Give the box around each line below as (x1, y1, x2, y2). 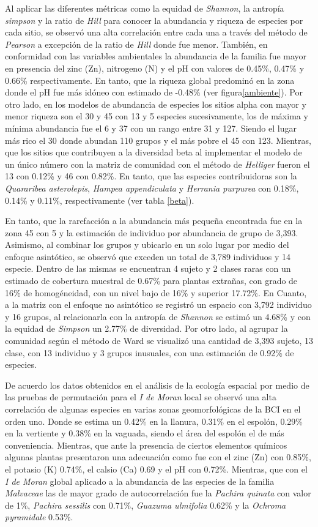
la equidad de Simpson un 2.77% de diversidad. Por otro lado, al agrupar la (5, 322, 288, 335)
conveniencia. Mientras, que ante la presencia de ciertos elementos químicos (5, 438, 287, 451)
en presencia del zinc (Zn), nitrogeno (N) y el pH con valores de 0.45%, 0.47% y (5, 61, 305, 74)
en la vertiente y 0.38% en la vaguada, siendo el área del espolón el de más (5, 427, 284, 439)
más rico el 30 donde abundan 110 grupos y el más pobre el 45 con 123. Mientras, (5, 133, 311, 146)
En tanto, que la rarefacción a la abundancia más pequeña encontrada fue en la (5, 214, 303, 227)
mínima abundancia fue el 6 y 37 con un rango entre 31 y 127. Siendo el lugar (5, 121, 297, 134)
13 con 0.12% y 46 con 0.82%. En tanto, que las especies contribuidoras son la (5, 170, 297, 182)
